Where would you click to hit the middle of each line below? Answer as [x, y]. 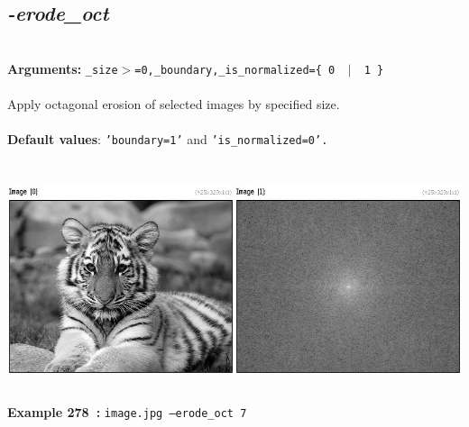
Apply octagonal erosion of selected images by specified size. [174, 104]
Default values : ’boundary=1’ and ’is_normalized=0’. [168, 139]
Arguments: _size [63, 68]
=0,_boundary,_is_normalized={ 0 [235, 70]
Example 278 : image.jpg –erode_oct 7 [127, 412]
